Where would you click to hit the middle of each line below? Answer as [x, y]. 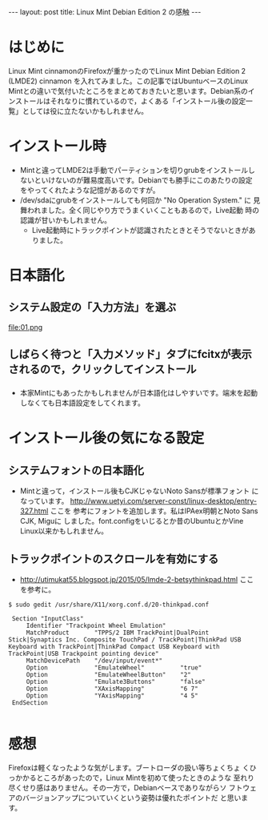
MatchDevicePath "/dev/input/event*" [94, 661]
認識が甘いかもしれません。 [66, 220]
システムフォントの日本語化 [76, 470]
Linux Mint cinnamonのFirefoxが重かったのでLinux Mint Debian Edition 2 [127, 70]
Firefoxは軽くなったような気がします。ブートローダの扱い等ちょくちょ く [129, 767]
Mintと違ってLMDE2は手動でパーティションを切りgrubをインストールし [138, 170]
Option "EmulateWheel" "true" [114, 668]
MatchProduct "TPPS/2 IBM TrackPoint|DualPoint [118, 633]
